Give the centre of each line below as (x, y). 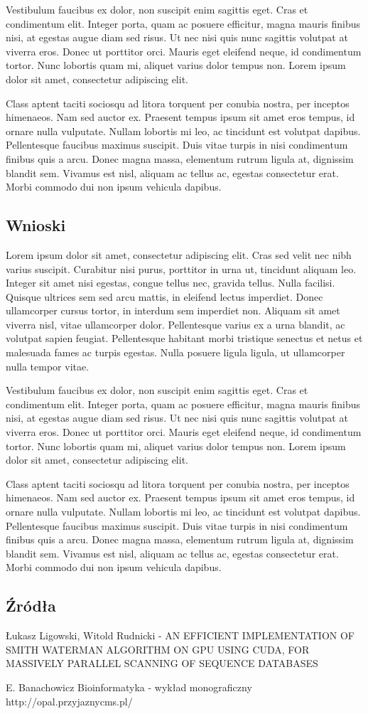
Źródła (31, 606)
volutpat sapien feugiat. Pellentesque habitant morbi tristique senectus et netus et (184, 338)
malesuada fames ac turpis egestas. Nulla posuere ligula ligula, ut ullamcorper (175, 352)
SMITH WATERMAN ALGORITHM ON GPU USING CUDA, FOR (158, 649)
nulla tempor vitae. (48, 366)
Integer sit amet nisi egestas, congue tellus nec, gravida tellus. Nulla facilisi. (171, 283)
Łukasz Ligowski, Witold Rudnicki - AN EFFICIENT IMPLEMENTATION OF (180, 635)
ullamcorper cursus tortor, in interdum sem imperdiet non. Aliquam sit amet (173, 310)
